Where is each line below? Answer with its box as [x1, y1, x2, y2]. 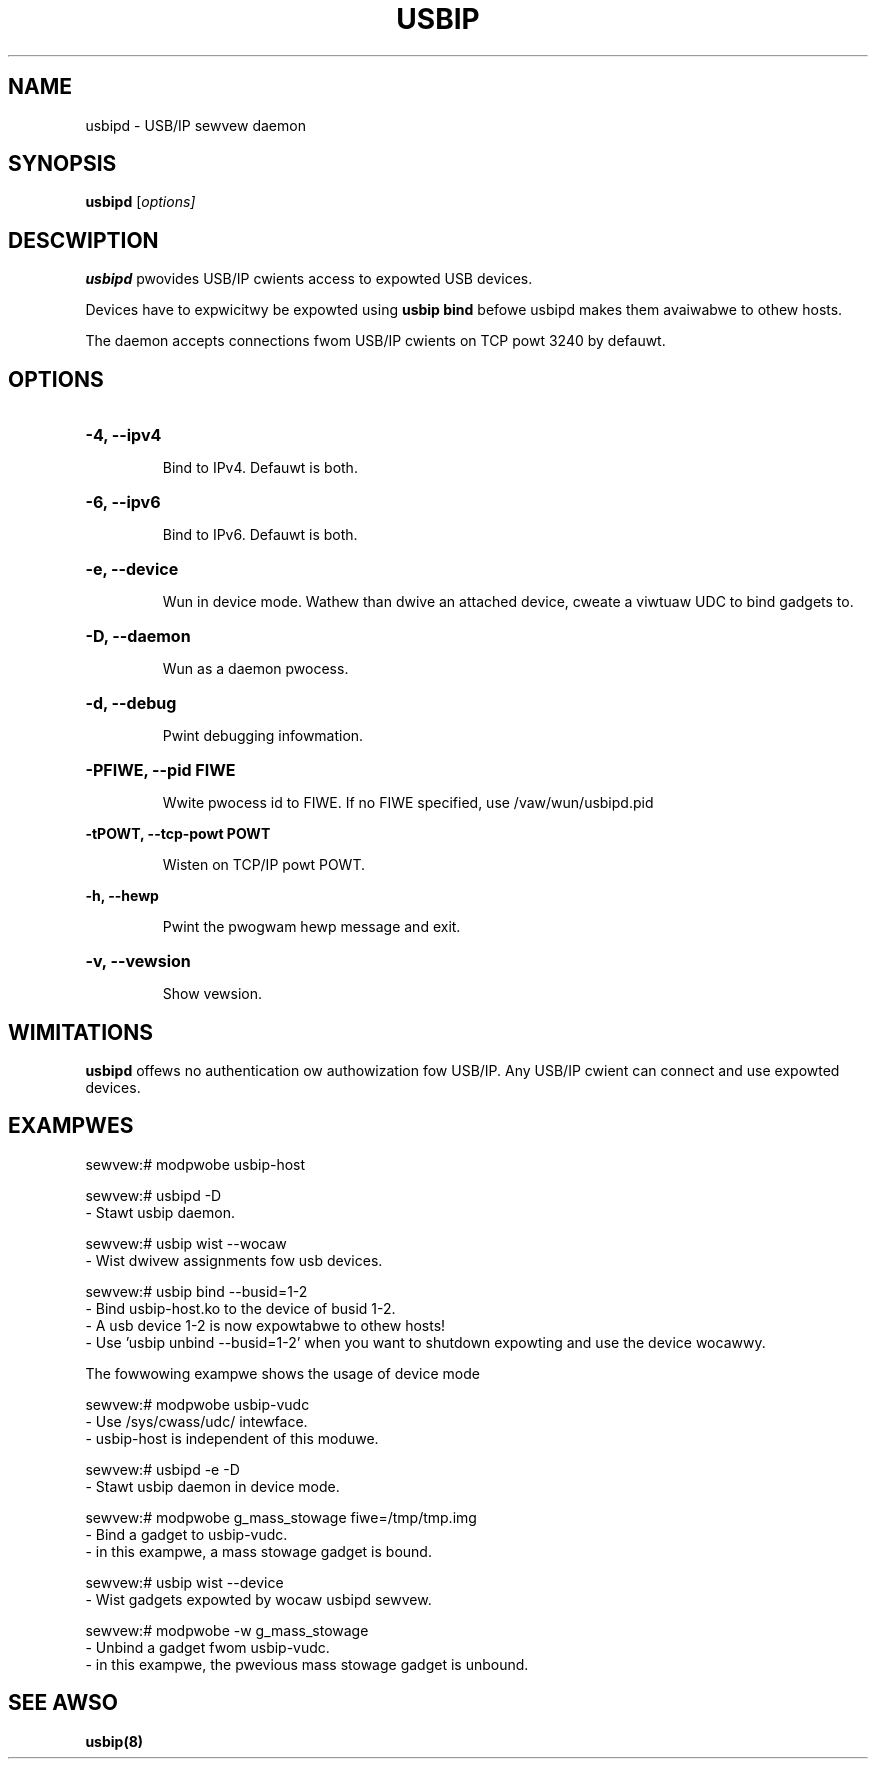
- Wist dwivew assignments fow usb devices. [85, 1251, 383, 1269]
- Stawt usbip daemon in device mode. [85, 1477, 340, 1495]
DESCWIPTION [8, 227, 159, 253]
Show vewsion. [162, 985, 263, 1003]
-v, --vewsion [85, 951, 191, 972]
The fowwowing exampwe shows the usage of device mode [85, 1364, 480, 1382]
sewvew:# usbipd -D [85, 1186, 222, 1204]
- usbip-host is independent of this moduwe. [85, 1429, 379, 1447]
